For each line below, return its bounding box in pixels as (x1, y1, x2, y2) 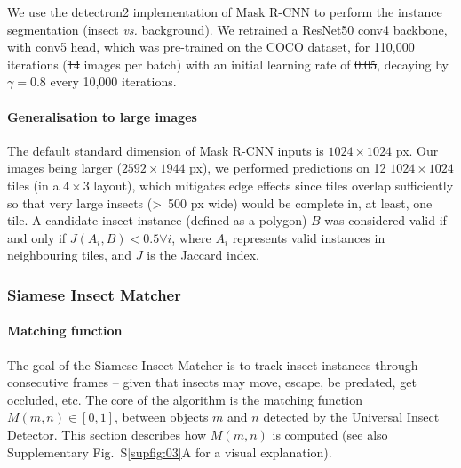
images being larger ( (7, 158, 122, 177)
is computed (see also (272, 424, 388, 443)
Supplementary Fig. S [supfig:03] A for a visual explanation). (7, 442, 332, 461)
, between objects (114, 407, 209, 426)
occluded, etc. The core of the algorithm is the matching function (7, 390, 362, 408)
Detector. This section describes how (7, 424, 207, 443)
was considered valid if (324, 211, 447, 230)
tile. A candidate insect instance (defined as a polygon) (7, 211, 307, 230)
